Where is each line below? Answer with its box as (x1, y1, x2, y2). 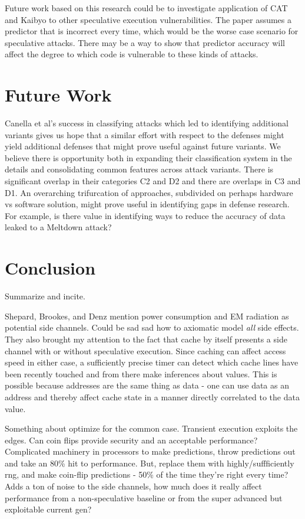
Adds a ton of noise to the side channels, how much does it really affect (5, 480, 262, 492)
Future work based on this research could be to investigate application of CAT (5, 2, 288, 14)
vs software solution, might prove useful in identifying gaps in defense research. (5, 198, 290, 210)
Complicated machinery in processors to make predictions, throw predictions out (5, 445, 296, 458)
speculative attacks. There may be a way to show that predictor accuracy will (5, 36, 285, 48)
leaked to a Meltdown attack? (5, 221, 112, 233)
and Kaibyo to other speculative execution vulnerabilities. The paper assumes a (5, 13, 292, 25)
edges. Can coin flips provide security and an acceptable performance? (5, 433, 258, 446)
